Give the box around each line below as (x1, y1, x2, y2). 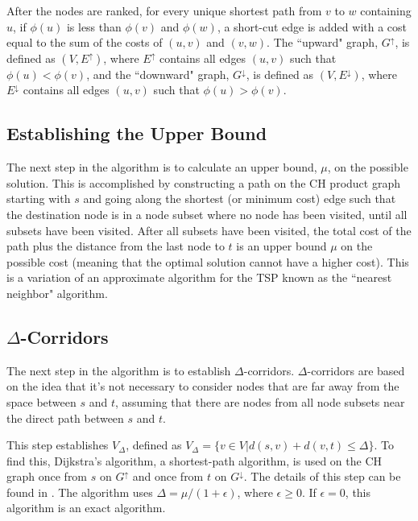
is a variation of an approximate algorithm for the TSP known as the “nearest (6, 269, 392, 286)
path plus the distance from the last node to (6, 238, 225, 254)
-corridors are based (307, 362, 405, 378)
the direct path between (6, 409, 124, 426)
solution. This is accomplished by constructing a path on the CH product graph (6, 174, 400, 191)
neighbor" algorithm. (6, 284, 108, 301)
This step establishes (6, 436, 109, 453)
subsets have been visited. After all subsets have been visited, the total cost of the (6, 221, 412, 238)
